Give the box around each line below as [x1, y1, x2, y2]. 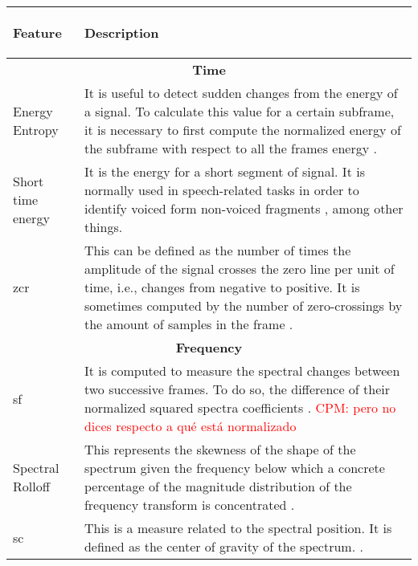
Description [84, 23, 159, 42]
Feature [13, 23, 62, 42]
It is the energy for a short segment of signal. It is [84, 162, 365, 181]
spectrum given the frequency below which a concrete [84, 458, 385, 477]
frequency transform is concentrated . [84, 495, 295, 514]
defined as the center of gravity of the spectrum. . [84, 537, 363, 556]
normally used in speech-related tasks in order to [84, 181, 359, 199]
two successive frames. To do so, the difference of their [84, 380, 391, 398]
